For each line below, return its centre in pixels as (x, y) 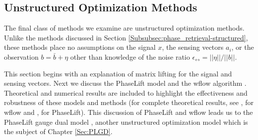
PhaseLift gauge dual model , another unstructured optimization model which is (126, 122)
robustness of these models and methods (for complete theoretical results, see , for (129, 102)
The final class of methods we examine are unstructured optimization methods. (124, 28)
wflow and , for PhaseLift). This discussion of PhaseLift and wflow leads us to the (129, 112)
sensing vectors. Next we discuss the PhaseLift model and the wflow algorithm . (125, 83)
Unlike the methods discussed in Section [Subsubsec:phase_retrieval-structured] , (126, 37)
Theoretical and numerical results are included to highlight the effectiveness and (126, 92)
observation (21, 56)
